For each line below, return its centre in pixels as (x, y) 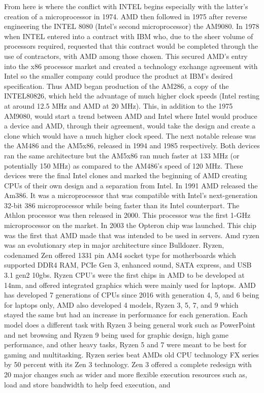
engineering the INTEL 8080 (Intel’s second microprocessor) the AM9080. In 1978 (132, 26)
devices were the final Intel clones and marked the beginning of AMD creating (126, 175)
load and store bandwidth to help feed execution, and (87, 384)
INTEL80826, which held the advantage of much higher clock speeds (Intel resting (132, 96)
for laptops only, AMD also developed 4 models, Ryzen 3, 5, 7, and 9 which (121, 304)
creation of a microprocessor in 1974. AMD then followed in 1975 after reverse (126, 16)
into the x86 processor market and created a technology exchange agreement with (131, 66)
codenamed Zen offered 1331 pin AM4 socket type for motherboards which (120, 255)
